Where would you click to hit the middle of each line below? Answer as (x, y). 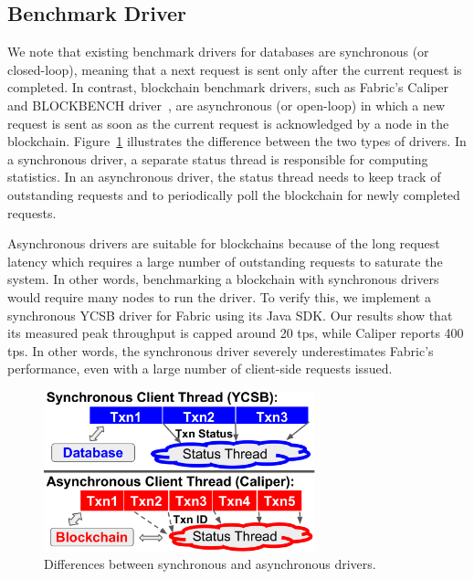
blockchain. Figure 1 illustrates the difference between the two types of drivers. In (237, 141)
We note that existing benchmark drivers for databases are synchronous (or (218, 52)
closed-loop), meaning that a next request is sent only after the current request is (235, 69)
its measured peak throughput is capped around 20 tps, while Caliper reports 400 (236, 333)
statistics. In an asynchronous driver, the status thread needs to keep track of (224, 177)
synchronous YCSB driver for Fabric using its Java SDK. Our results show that (230, 315)
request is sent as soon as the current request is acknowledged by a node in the (228, 123)
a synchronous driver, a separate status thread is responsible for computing (218, 158)
